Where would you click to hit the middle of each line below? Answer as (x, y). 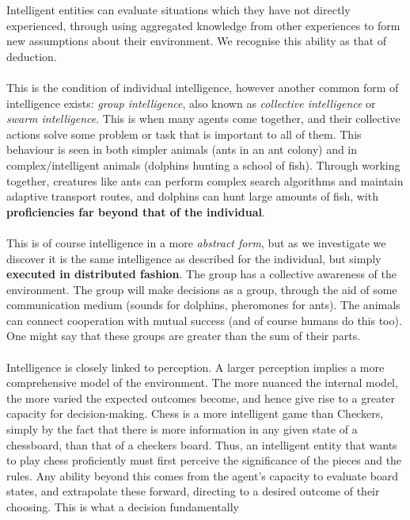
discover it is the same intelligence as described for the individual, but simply (194, 258)
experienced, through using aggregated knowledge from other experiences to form (203, 25)
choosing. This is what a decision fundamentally (123, 507)
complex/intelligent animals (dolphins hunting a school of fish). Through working (203, 164)
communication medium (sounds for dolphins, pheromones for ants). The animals (203, 305)
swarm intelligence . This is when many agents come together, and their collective (203, 119)
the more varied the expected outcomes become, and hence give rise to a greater (201, 398)
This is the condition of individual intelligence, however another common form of (203, 87)
